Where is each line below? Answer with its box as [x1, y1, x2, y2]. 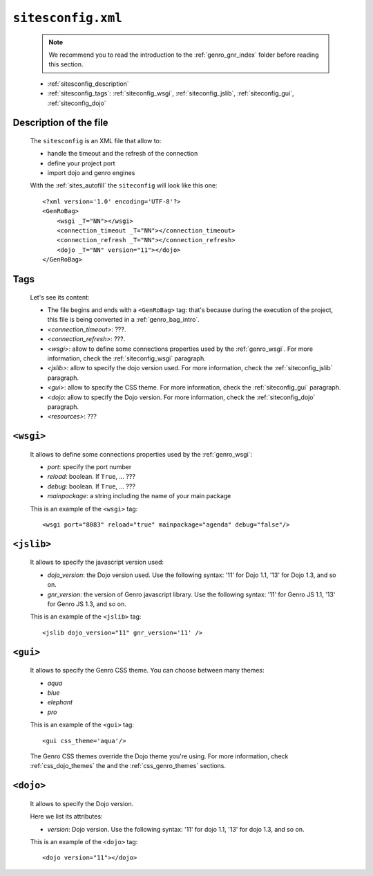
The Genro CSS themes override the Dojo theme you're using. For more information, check [30, 751, 289, 760]
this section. [48, 60, 84, 69]
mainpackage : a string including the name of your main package [47, 492, 231, 500]
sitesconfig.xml [12, 10, 122, 26]
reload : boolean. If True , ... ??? [47, 473, 136, 481]
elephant [47, 698, 73, 706]
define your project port [47, 159, 115, 167]
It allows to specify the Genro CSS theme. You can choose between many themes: [30, 666, 265, 675]
